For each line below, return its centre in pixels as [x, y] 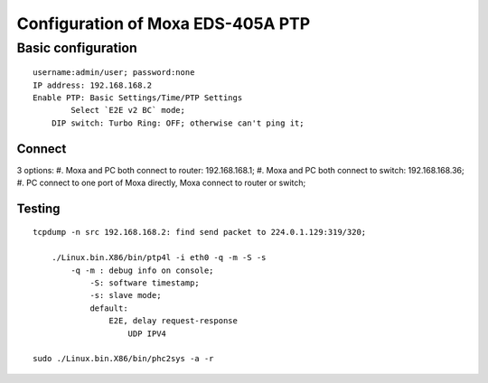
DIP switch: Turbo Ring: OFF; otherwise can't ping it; [178, 123]
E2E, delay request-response [174, 321]
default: [109, 308]
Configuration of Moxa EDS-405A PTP [164, 23]
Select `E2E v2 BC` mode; [128, 110]
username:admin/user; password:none [114, 73]
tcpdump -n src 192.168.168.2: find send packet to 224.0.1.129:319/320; [200, 232]
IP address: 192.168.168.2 [93, 85]
